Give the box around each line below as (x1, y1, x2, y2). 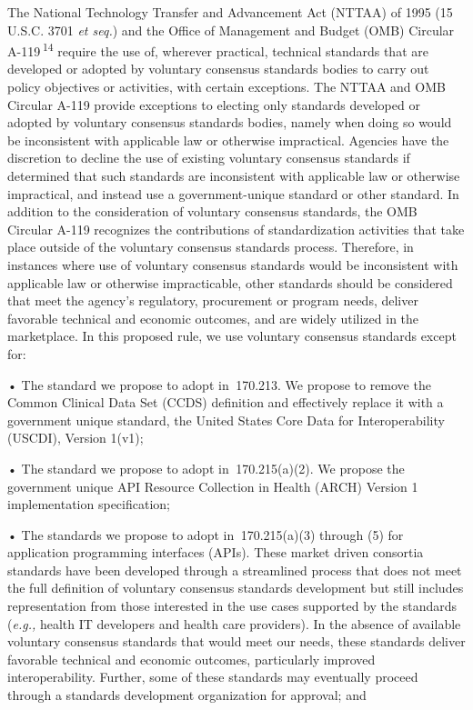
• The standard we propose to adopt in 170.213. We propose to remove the (7, 375, 431, 394)
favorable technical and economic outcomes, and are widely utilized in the (7, 308, 419, 327)
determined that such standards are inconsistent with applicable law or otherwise (7, 166, 460, 185)
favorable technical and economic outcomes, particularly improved (7, 649, 376, 668)
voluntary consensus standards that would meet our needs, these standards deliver (7, 632, 466, 651)
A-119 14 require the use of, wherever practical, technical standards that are (7, 39, 428, 60)
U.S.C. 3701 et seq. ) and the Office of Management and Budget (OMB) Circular (7, 20, 455, 39)
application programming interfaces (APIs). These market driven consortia (7, 543, 424, 562)
